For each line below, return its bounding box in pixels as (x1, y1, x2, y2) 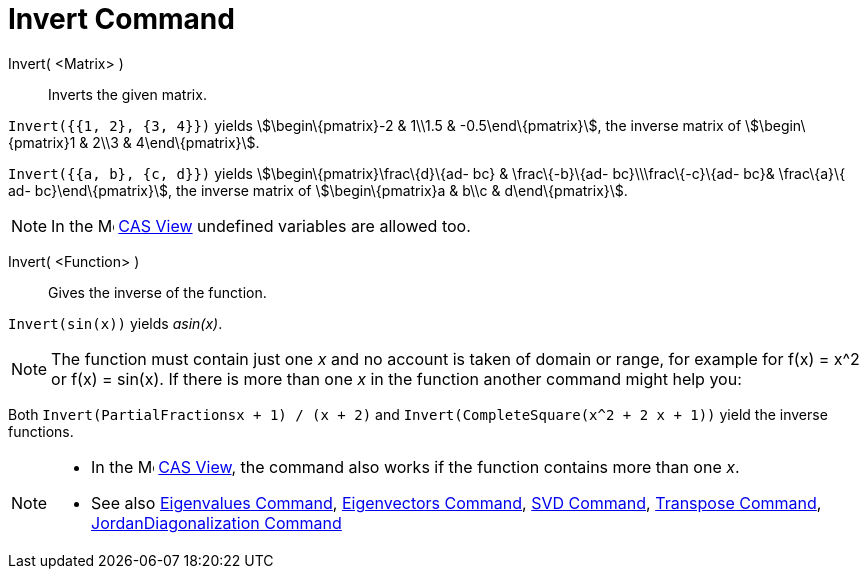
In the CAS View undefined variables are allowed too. (51, 215, 471, 236)
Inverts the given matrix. (48, 85, 207, 103)
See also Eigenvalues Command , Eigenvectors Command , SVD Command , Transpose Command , (91, 492, 822, 513)
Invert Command (8, 2, 235, 36)
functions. (8, 422, 74, 440)
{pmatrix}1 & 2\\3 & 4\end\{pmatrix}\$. (8, 133, 260, 151)
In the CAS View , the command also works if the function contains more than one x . (91, 456, 740, 477)
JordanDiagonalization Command (91, 512, 342, 533)
